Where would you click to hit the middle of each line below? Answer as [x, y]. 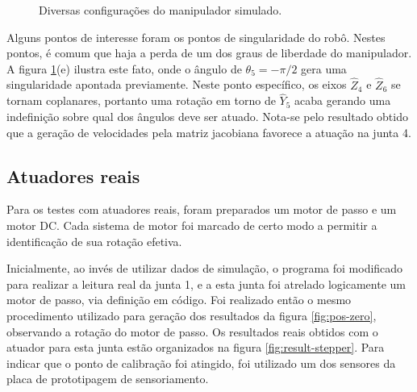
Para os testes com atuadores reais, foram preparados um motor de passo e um [202, 209]
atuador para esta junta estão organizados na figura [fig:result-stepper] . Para [196, 347]
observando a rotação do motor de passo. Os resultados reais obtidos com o [192, 331]
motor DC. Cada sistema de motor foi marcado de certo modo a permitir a [192, 225]
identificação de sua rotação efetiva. [94, 241]
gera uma [324, 68]
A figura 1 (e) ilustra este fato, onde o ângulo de [124, 68]
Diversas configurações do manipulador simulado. [161, 10]
